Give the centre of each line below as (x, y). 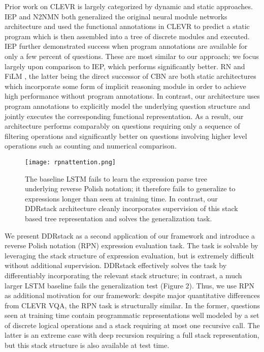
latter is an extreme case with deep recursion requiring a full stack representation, (132, 335)
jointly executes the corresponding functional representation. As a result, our (124, 116)
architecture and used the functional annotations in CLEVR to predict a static (127, 26)
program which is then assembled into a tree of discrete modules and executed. (127, 36)
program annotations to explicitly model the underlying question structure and (127, 106)
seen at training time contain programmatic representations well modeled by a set (132, 315)
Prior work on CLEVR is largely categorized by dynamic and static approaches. (129, 6)
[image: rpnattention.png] (70, 162)
